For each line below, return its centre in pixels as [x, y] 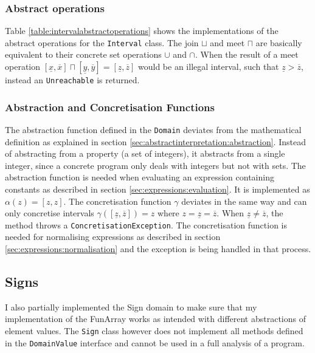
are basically [279, 42]
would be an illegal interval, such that [209, 67]
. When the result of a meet [247, 54]
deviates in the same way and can [244, 201]
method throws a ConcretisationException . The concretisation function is [146, 224]
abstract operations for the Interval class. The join [102, 42]
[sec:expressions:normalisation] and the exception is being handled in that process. [158, 248]
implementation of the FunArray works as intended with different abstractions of [155, 319]
